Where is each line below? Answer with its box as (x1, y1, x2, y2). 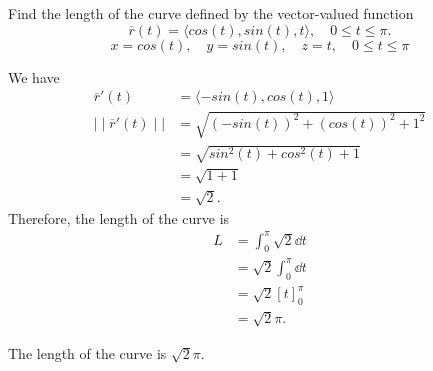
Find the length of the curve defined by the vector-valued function (8, 3, 414, 23)
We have (8, 66, 60, 87)
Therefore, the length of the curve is (8, 207, 230, 228)
